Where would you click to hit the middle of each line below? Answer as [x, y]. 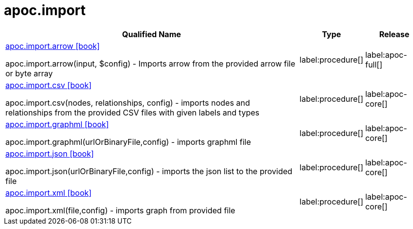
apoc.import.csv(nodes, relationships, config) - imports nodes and [128, 103]
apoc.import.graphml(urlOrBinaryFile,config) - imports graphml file [128, 142]
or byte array [29, 73]
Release [394, 34]
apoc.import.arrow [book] [53, 46]
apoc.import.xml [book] [49, 193]
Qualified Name [151, 34]
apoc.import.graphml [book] [57, 124]
